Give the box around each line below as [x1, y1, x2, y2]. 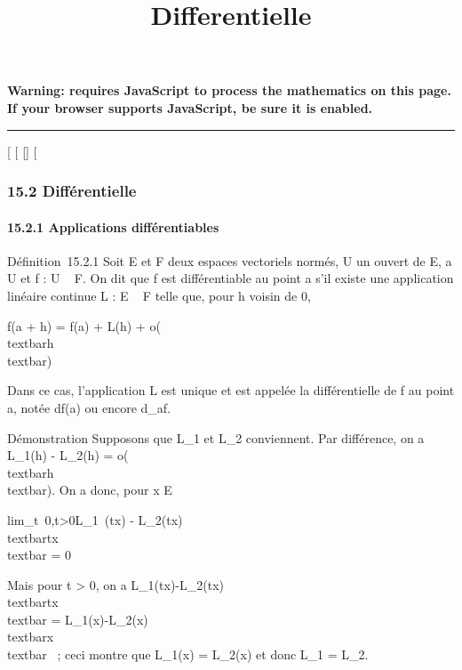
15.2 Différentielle [7, 180, 137, 202]
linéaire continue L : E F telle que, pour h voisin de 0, [7, 286, 311, 304]
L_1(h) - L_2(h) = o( [7, 446, 129, 464]
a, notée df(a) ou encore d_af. [7, 398, 171, 416]
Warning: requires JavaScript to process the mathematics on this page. [7, 81, 451, 100]
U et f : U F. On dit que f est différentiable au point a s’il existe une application [7, 269, 454, 287]
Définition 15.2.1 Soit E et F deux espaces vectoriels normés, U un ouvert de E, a [7, 251, 452, 270]
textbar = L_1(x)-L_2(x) [7, 609, 148, 628]
